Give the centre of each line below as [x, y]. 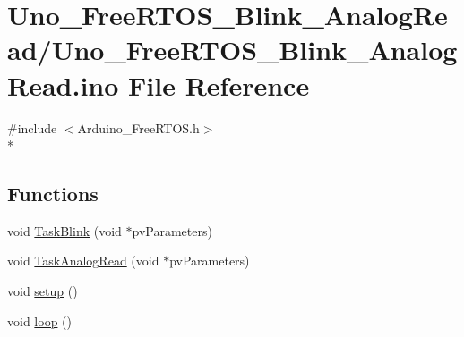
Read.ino [63, 84]
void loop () [39, 320]
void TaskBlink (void [64, 230]
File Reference [219, 84]
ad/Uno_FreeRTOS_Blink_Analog [232, 50]
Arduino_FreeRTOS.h [138, 127]
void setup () [43, 291]
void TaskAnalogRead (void [83, 261]
